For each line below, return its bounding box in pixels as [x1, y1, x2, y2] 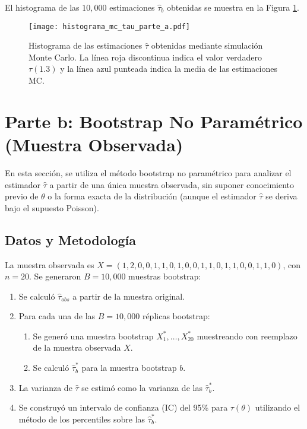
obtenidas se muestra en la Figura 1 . [166, 1, 299, 13]
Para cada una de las [18, 310, 96, 322]
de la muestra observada [33, 341, 121, 354]
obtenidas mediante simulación [151, 39, 263, 52]
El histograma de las [5, 1, 80, 13]
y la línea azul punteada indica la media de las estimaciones [60, 62, 277, 75]
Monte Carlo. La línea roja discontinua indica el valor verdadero [29, 50, 262, 63]
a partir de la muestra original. [72, 290, 185, 302]
